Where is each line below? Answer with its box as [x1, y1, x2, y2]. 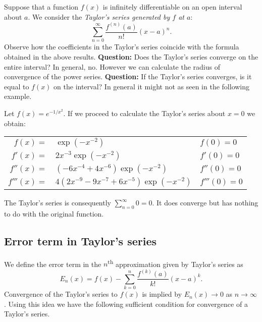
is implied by [142, 289, 182, 299]
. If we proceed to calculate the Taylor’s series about [63, 108, 226, 118]
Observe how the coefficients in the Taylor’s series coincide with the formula [4, 41, 239, 52]
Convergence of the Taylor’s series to [4, 289, 118, 299]
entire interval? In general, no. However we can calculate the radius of [4, 61, 221, 72]
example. [4, 91, 32, 101]
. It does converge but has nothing [152, 197, 258, 208]
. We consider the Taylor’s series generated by [28, 11, 170, 22]
